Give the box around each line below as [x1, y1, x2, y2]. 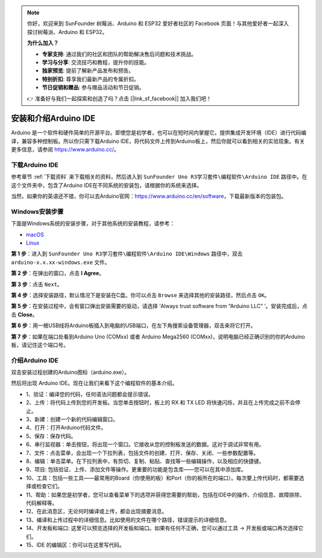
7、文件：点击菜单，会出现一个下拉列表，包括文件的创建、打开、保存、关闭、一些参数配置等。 [26, 449, 259, 456]
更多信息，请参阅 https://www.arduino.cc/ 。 [11, 146, 119, 153]
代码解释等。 [26, 499, 58, 507]
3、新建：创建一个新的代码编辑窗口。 [26, 416, 119, 423]
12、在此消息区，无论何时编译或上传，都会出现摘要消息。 [26, 508, 168, 515]
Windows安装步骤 [11, 207, 64, 215]
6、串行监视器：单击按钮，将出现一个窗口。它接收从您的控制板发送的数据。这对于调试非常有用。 [26, 441, 265, 448]
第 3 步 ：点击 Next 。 [11, 280, 63, 288]
